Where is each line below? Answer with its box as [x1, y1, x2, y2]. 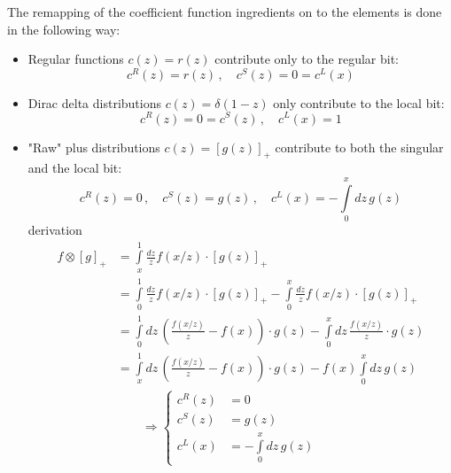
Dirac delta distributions [27, 93, 161, 112]
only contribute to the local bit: [273, 93, 445, 112]
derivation [27, 221, 82, 239]
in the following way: [7, 19, 121, 38]
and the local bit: [27, 159, 122, 177]
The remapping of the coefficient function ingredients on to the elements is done [7, 3, 442, 20]
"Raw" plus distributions [27, 137, 160, 156]
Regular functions [27, 50, 124, 68]
